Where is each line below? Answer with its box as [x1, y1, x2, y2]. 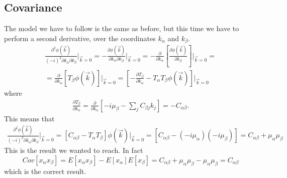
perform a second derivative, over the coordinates [4, 33, 156, 43]
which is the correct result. [4, 165, 86, 176]
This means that [4, 113, 55, 123]
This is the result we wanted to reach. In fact [4, 145, 143, 155]
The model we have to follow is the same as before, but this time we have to [4, 23, 239, 34]
